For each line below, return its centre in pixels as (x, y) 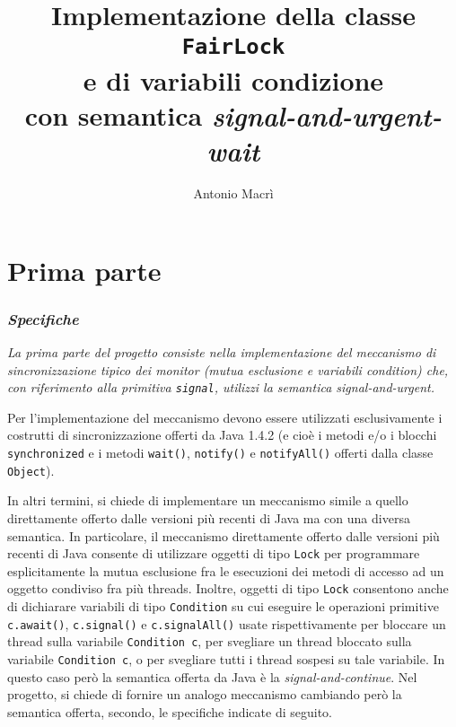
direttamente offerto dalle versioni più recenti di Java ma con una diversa (209, 517)
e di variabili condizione (233, 79)
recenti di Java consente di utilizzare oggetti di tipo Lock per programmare (214, 553)
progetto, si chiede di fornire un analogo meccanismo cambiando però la (205, 694)
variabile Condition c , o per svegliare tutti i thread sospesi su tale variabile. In (226, 659)
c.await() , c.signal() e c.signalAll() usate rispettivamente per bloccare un (227, 623)
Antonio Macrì (233, 193)
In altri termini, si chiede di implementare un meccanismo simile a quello (208, 500)
